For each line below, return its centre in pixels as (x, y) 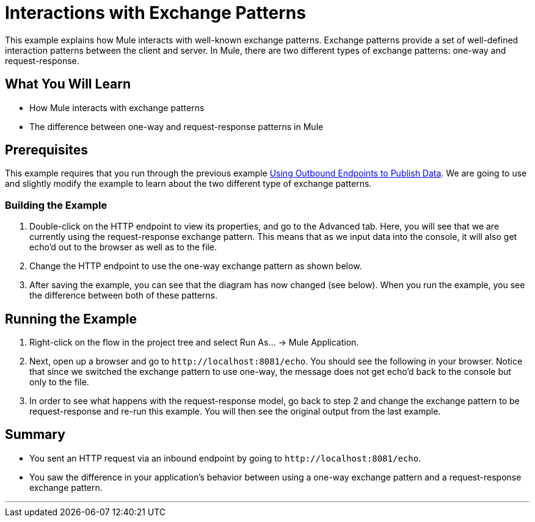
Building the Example (56, 205)
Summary (35, 435)
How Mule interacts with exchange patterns (117, 107)
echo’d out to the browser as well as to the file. (123, 247)
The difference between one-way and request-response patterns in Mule (177, 126)
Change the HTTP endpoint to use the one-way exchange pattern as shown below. (196, 266)
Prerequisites (46, 150)
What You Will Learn (68, 84)
